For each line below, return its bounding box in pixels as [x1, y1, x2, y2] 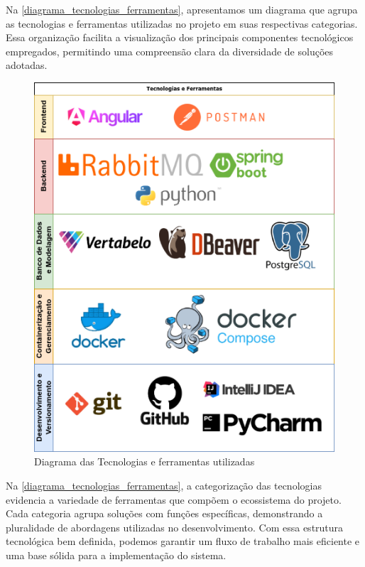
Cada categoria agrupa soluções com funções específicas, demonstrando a [6, 506, 323, 521]
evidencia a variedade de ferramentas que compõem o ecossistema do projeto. [6, 492, 342, 507]
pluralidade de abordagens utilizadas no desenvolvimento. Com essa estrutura [6, 519, 344, 534]
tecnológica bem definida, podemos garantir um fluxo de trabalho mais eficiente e [6, 534, 360, 549]
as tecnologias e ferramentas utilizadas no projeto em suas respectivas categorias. [6, 16, 358, 31]
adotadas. [6, 58, 48, 72]
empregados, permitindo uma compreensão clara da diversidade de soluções [6, 43, 334, 58]
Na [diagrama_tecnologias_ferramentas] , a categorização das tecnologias [6, 478, 322, 493]
